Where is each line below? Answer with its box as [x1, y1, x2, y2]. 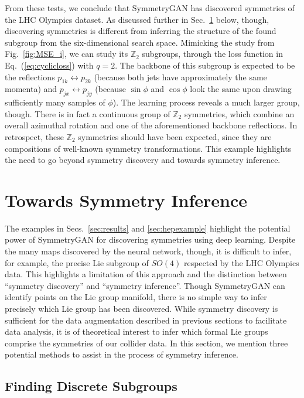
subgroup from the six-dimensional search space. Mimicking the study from [5, 36, 275, 48]
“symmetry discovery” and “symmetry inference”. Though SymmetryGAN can [5, 279, 285, 291]
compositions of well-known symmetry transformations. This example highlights [5, 142, 292, 154]
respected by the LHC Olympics [183, 256, 299, 268]
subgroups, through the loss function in [142, 47, 283, 60]
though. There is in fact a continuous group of [5, 107, 170, 120]
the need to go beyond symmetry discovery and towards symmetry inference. [5, 154, 281, 166]
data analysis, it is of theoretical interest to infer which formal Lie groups [5, 325, 268, 338]
